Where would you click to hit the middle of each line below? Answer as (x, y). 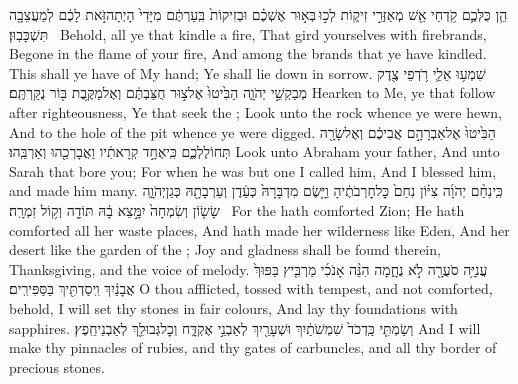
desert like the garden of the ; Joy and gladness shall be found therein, (225, 249)
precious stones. (57, 366)
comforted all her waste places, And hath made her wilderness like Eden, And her (259, 229)
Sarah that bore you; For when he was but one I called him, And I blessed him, (253, 170)
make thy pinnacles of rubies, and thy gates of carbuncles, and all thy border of (253, 347)
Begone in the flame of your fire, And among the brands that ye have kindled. (248, 53)
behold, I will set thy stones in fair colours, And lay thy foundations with (233, 307)
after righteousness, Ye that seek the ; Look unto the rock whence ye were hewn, (255, 111)
